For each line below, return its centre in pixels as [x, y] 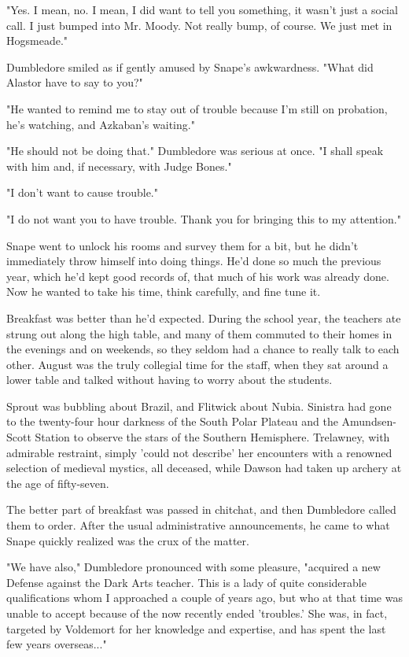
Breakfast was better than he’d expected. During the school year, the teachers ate [204, 317]
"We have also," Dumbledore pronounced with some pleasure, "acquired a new [193, 567]
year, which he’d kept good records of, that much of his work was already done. [198, 276]
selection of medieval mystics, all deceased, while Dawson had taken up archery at [204, 468]
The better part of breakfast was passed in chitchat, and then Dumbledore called [201, 509]
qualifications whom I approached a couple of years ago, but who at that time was [204, 598]
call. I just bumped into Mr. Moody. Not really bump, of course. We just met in [199, 25]
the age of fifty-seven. [58, 483]
